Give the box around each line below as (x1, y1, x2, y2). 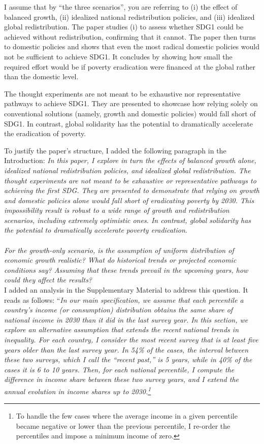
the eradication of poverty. (4, 128, 86, 139)
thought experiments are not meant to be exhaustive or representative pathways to (4, 175, 256, 185)
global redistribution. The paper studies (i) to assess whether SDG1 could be (4, 21, 244, 32)
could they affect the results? (4, 274, 92, 285)
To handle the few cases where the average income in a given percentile (16, 410, 238, 421)
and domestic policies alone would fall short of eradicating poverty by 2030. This (4, 195, 254, 205)
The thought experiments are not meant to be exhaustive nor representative (4, 88, 241, 99)
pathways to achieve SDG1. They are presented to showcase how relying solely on (4, 98, 258, 109)
